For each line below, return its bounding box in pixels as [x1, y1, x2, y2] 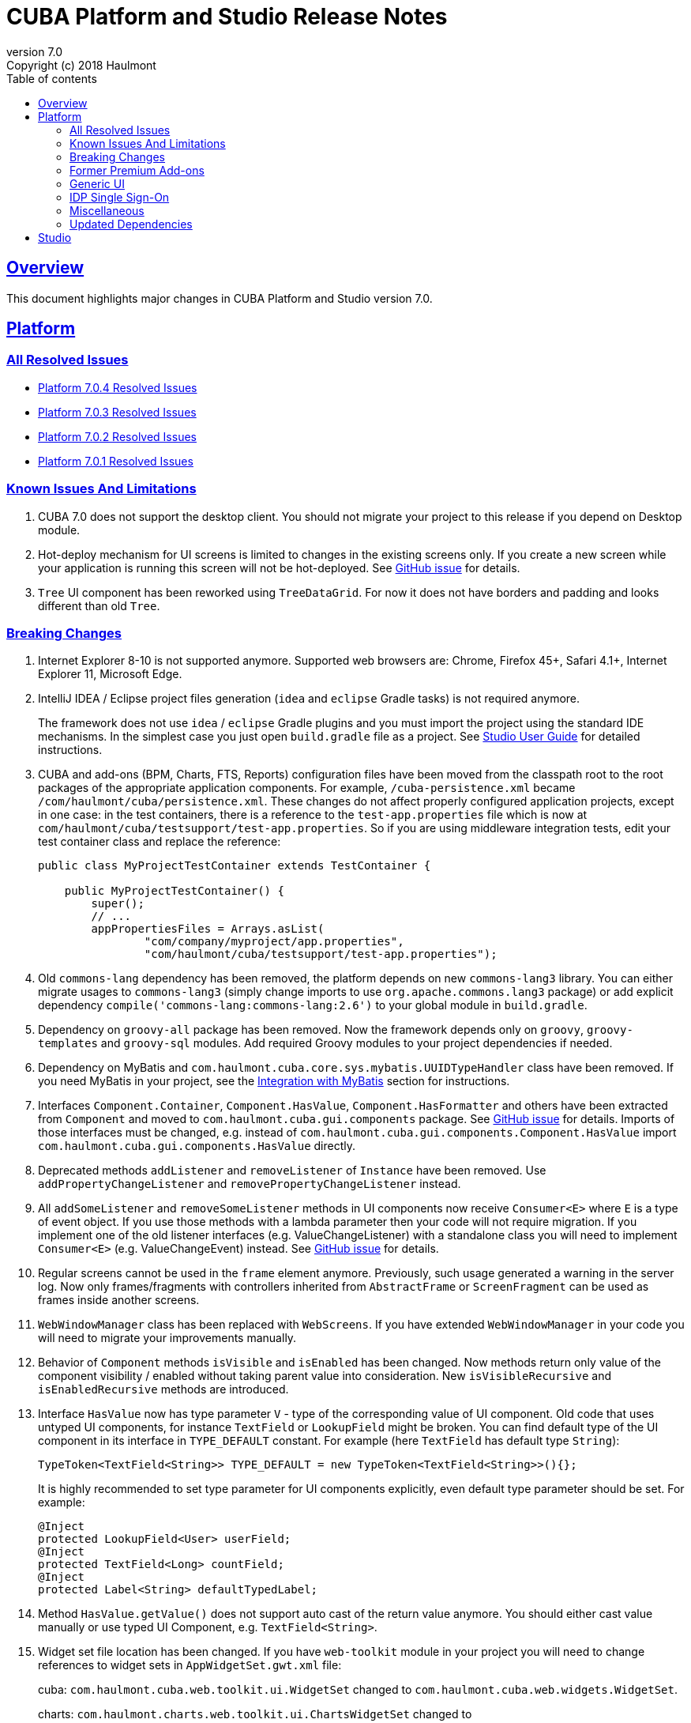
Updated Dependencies [69, 217, 193, 231]
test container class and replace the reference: [38, 835, 281, 849]
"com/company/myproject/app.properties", [144, 935, 404, 948]
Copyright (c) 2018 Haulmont [6, 58, 156, 72]
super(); [91, 897, 145, 911]
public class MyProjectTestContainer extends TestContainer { [38, 859, 431, 873]
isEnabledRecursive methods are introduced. [38, 1382, 289, 1397]
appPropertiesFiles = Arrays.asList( [91, 922, 325, 936]
